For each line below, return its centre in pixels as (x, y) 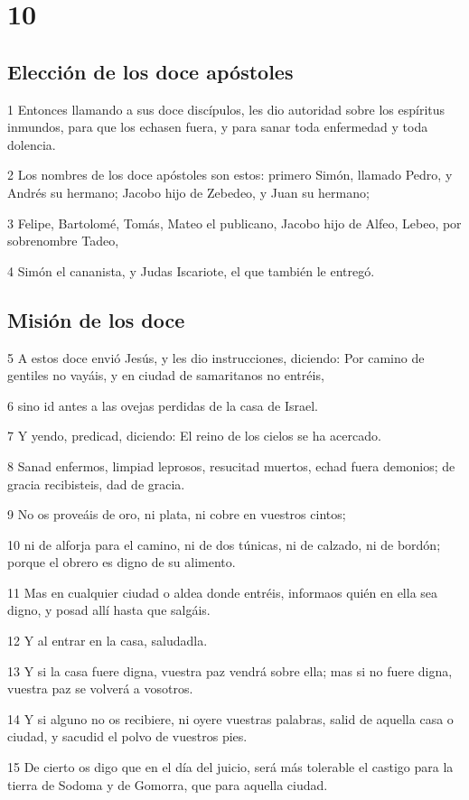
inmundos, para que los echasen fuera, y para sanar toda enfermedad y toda (218, 127)
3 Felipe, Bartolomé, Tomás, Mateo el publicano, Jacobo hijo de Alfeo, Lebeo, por (234, 223)
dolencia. (32, 144)
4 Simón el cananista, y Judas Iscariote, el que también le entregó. (191, 270)
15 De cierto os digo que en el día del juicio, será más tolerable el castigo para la (230, 767)
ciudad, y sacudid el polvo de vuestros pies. (127, 736)
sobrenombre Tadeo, (63, 241)
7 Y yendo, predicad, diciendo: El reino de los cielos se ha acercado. (194, 436)
